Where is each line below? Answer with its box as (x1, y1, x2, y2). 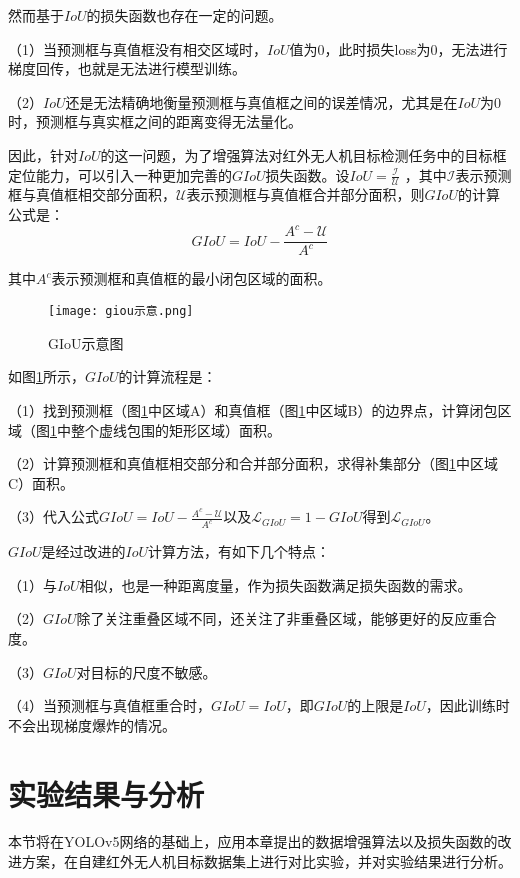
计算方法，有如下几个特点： (148, 541, 331, 562)
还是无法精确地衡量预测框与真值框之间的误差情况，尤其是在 (65, 91, 458, 112)
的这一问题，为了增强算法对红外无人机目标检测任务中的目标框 (100, 144, 507, 165)
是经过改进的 (41, 541, 126, 562)
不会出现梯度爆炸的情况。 (8, 714, 176, 735)
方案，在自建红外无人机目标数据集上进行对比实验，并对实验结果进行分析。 (21, 851, 512, 872)
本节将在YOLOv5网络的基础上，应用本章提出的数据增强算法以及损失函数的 (8, 831, 498, 852)
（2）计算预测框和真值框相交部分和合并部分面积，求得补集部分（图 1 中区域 (8, 453, 498, 474)
